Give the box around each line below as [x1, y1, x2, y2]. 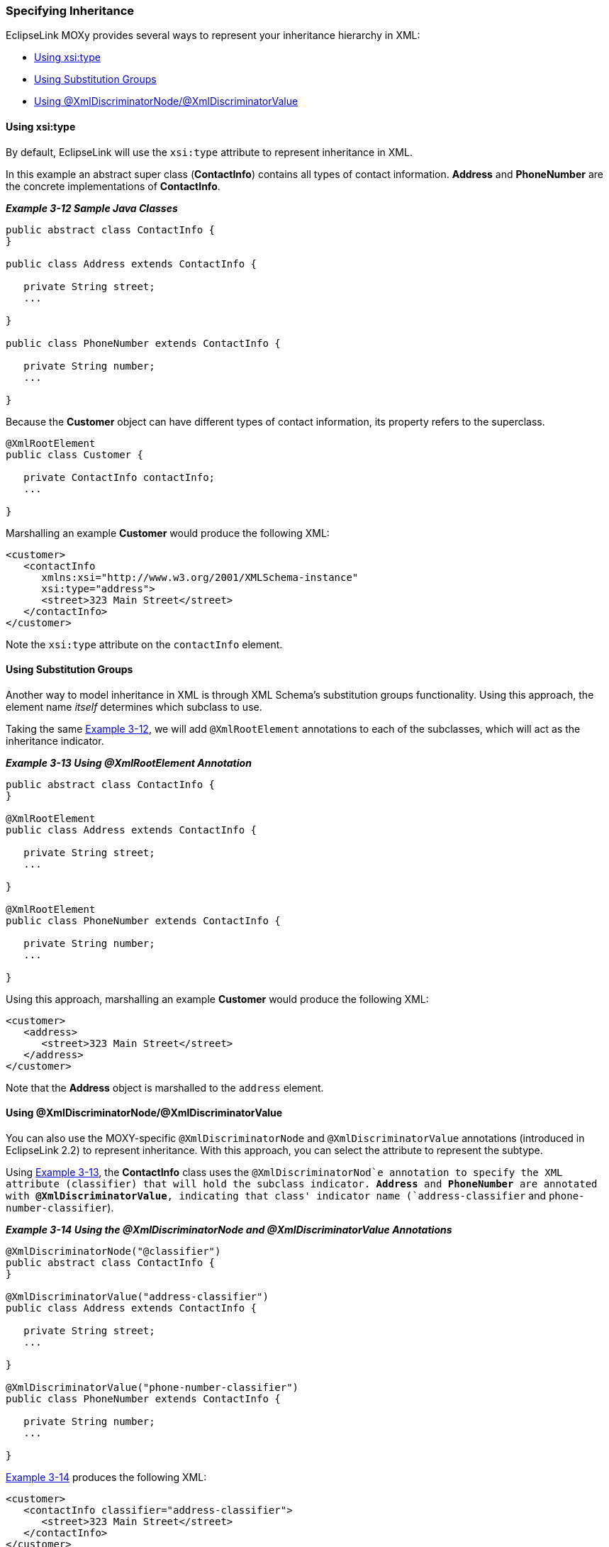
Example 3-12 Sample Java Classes [6, 201, 178, 214]
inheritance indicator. [6, 734, 104, 747]
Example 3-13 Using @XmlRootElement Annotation [6, 756, 252, 769]
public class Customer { [6, 448, 143, 460]
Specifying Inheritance [6, 4, 135, 18]
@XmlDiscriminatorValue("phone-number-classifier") [6, 1382, 299, 1394]
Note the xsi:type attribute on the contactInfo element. [6, 638, 283, 650]
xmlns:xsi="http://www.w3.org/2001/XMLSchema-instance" [41, 571, 359, 583]
